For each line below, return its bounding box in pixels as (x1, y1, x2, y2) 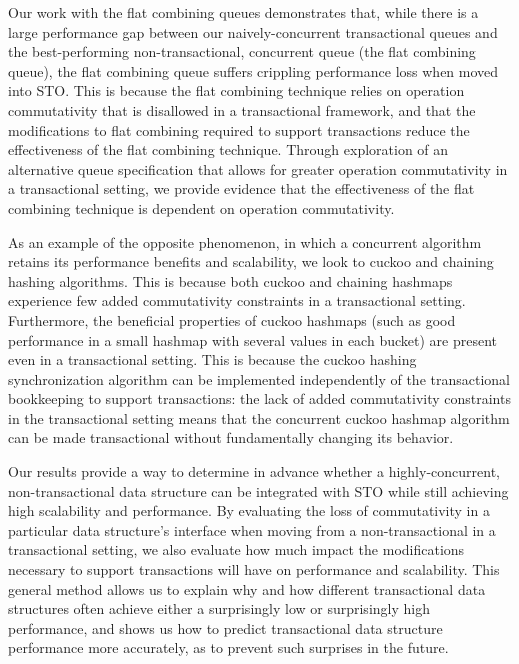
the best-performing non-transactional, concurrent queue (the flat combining (8, 41, 476, 62)
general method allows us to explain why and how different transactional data (8, 578, 486, 599)
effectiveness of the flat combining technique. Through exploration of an (8, 139, 449, 160)
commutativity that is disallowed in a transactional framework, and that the (8, 99, 476, 120)
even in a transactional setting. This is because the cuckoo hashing (8, 349, 417, 370)
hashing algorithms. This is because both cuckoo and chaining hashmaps (8, 270, 453, 291)
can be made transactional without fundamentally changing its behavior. (8, 427, 454, 448)
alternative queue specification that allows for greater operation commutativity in (8, 158, 508, 179)
